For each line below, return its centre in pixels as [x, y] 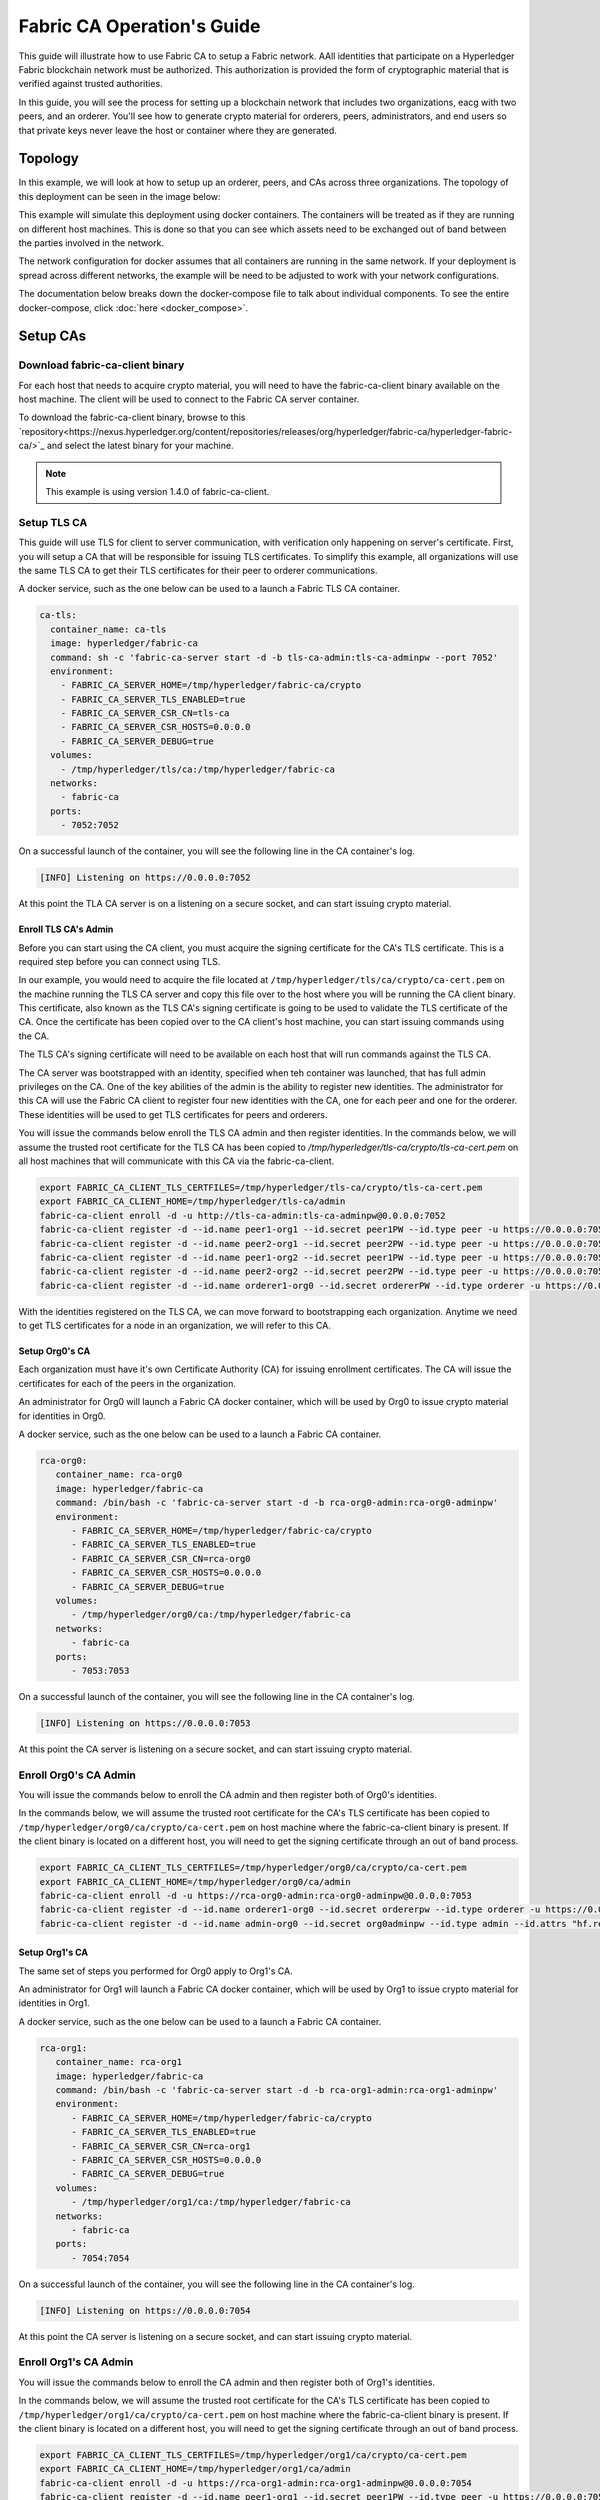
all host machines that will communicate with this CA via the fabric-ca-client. [176, 1161]
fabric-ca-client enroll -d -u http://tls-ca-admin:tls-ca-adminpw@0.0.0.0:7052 [242, 1215]
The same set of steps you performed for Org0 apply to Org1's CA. [156, 1971]
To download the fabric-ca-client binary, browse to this [132, 417]
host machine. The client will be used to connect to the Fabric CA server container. [189, 399]
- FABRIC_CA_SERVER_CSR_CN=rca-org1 [161, 2146]
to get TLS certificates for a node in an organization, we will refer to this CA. [175, 1326]
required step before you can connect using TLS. [119, 961]
